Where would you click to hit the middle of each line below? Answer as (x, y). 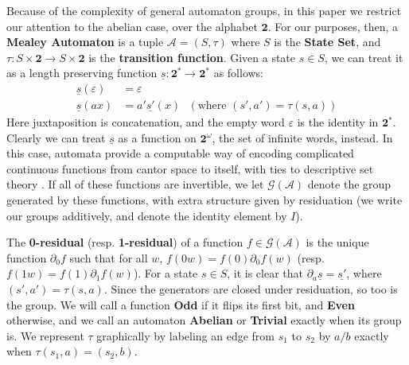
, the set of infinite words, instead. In (302, 137)
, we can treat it (364, 57)
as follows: (239, 73)
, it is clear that (265, 273)
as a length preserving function (82, 73)
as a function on (157, 137)
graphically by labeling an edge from (186, 335)
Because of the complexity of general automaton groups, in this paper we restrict (204, 10)
